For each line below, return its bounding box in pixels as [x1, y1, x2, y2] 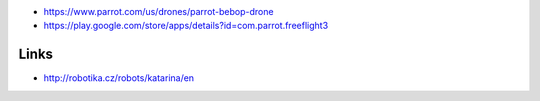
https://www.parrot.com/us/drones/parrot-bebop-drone [43, 6, 274, 17]
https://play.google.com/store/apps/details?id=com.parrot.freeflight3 [43, 20, 329, 32]
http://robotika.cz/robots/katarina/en [43, 72, 195, 84]
